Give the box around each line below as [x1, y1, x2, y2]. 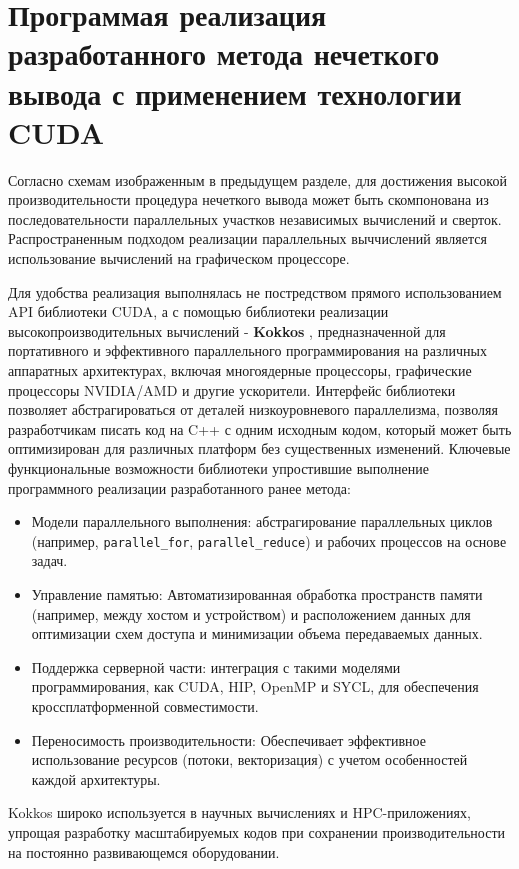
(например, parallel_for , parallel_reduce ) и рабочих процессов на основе [31, 530, 507, 551]
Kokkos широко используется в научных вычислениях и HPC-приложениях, [8, 802, 471, 823]
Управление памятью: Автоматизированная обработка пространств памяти [31, 584, 483, 605]
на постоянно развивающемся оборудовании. [8, 841, 280, 862]
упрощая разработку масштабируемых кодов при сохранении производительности [8, 821, 505, 842]
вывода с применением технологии [8, 72, 462, 113]
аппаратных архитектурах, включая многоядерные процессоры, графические [8, 360, 472, 381]
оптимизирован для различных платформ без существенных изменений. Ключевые [8, 438, 511, 459]
